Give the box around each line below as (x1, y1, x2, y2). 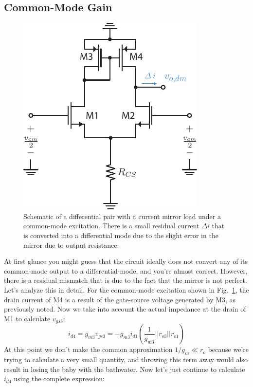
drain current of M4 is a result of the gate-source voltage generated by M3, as (4, 294, 236, 304)
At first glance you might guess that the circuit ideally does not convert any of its (4, 256, 248, 266)
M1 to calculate (4, 313, 51, 323)
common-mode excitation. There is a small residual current (23, 221, 199, 231)
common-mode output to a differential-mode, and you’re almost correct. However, (4, 265, 248, 276)
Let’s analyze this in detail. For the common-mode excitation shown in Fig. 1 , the (4, 284, 249, 295)
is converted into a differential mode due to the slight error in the (23, 230, 218, 240)
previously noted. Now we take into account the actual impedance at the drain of (4, 304, 246, 314)
